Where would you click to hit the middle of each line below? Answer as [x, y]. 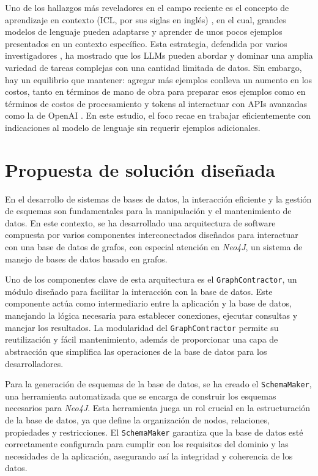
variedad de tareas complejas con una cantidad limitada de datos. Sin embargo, [153, 67]
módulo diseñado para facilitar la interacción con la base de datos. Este [139, 291]
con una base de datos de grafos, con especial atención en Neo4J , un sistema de [154, 247]
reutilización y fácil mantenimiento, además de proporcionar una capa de [142, 339]
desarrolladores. [34, 363]
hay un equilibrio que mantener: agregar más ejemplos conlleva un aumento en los [159, 79]
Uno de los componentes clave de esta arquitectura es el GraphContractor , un [151, 279]
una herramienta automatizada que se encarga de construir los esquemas [141, 396]
